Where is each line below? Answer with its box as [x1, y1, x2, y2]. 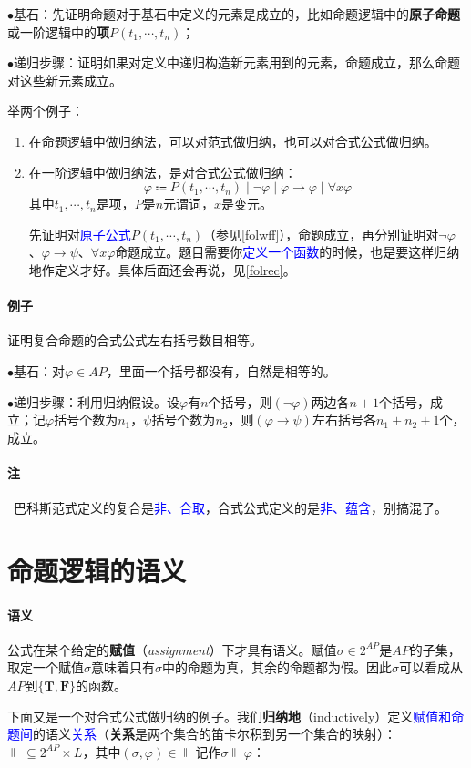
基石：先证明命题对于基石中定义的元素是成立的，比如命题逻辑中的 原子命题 [14, 5, 460, 23]
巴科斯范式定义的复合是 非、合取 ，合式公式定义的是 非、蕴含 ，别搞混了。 [13, 498, 447, 517]
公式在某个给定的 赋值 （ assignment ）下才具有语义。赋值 [7, 640, 337, 659]
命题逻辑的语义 [7, 551, 187, 589]
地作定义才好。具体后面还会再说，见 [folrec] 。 [28, 260, 296, 279]
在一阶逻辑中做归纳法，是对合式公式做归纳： [28, 162, 297, 181]
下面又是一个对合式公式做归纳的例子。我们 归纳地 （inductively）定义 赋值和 [7, 706, 452, 725]
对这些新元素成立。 [7, 70, 122, 89]
